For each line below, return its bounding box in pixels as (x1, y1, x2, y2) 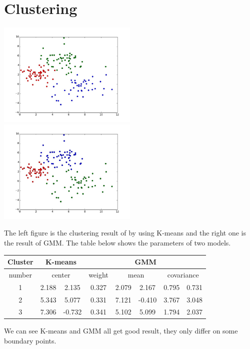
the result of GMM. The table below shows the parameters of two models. (4, 237, 231, 247)
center (51, 269, 70, 279)
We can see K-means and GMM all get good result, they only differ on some (4, 325, 238, 336)
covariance (167, 269, 199, 279)
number (8, 269, 32, 279)
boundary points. (4, 335, 56, 346)
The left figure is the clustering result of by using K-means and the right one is (4, 227, 246, 238)
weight (88, 269, 108, 279)
